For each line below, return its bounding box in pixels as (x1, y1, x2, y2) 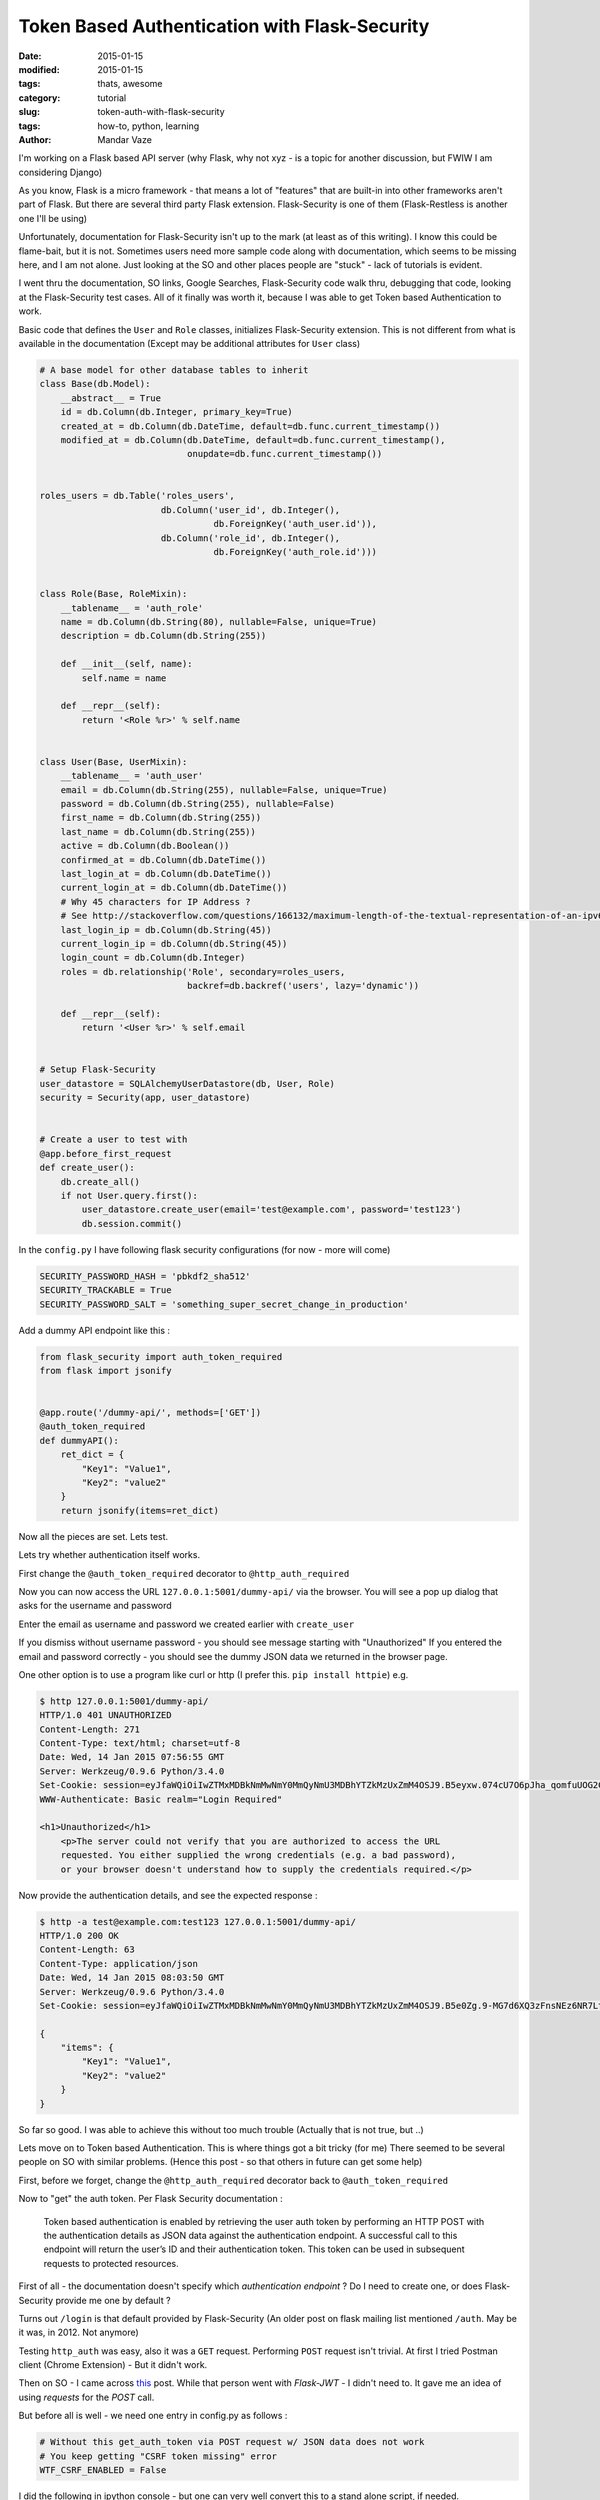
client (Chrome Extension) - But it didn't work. (18, 2359, 208, 2371)
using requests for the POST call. (18, 2391, 155, 2403)
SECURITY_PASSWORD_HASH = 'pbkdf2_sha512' (39, 1270, 251, 1282)
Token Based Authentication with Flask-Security (18, 15, 430, 37)
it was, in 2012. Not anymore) (18, 2326, 139, 2339)
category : (18, 91, 61, 104)
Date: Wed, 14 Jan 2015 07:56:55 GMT (39, 1751, 225, 1763)
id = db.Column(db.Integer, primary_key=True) (60, 406, 294, 418)
